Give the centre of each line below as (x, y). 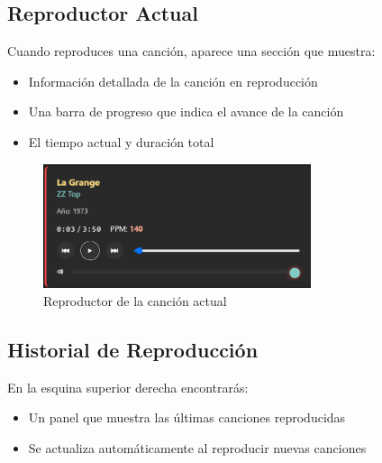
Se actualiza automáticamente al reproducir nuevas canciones (197, 447)
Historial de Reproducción (133, 349)
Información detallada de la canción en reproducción (173, 81)
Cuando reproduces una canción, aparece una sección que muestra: (191, 51)
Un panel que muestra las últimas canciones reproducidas (187, 417)
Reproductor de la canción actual (135, 300)
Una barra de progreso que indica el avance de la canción (186, 111)
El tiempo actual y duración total (121, 141)
